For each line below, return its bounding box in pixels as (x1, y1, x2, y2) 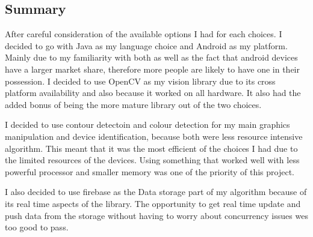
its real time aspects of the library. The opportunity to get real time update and (5, 197, 301, 209)
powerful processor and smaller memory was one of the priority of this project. (5, 165, 294, 178)
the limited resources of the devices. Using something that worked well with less (5, 154, 300, 166)
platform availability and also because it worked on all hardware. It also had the (5, 86, 301, 99)
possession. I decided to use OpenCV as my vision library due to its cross (5, 74, 276, 87)
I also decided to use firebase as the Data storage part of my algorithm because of (5, 185, 307, 198)
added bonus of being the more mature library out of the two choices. (5, 98, 262, 110)
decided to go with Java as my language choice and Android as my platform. (5, 39, 288, 52)
